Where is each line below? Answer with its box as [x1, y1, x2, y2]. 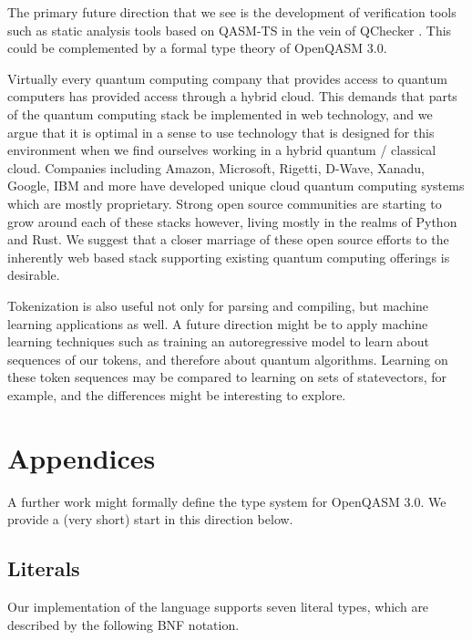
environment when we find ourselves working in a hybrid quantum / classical [7, 140, 436, 160]
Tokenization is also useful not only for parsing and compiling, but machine [7, 295, 429, 315]
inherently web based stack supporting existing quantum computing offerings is [7, 247, 450, 266]
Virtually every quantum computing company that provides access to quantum [7, 68, 447, 88]
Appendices [7, 439, 156, 476]
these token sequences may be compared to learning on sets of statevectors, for [7, 367, 447, 387]
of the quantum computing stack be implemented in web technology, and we [7, 104, 433, 123]
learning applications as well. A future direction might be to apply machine [7, 314, 428, 333]
